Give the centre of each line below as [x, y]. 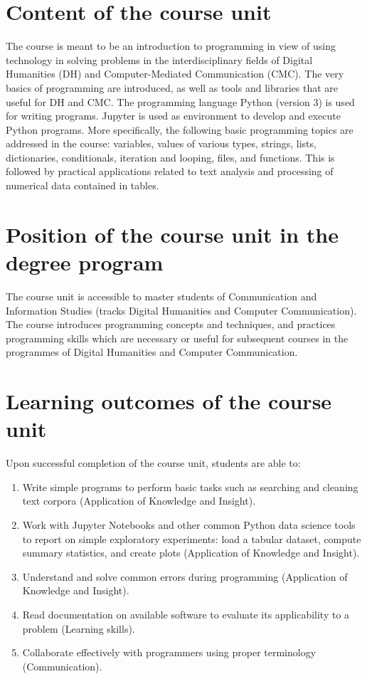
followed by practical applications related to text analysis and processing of [170, 171]
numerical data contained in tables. [83, 185]
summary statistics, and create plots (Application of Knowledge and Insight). [191, 553]
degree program [85, 262]
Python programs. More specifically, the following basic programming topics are [180, 129]
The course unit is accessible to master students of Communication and [161, 296]
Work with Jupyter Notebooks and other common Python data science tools [189, 525]
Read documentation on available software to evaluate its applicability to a [186, 614]
